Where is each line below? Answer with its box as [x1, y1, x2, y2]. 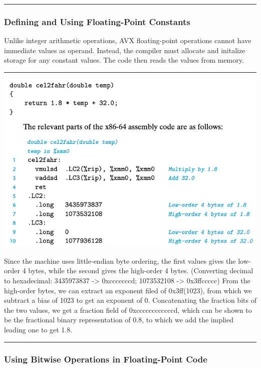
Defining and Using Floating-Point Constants [4, 15, 190, 28]
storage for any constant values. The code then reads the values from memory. [4, 55, 244, 65]
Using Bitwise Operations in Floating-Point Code [4, 353, 207, 365]
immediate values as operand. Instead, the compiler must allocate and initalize [4, 45, 245, 55]
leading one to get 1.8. [4, 324, 73, 334]
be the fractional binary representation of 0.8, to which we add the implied [4, 314, 233, 325]
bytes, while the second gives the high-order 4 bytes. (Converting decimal [28, 265, 253, 276]
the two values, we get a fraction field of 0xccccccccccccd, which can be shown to [4, 304, 252, 315]
